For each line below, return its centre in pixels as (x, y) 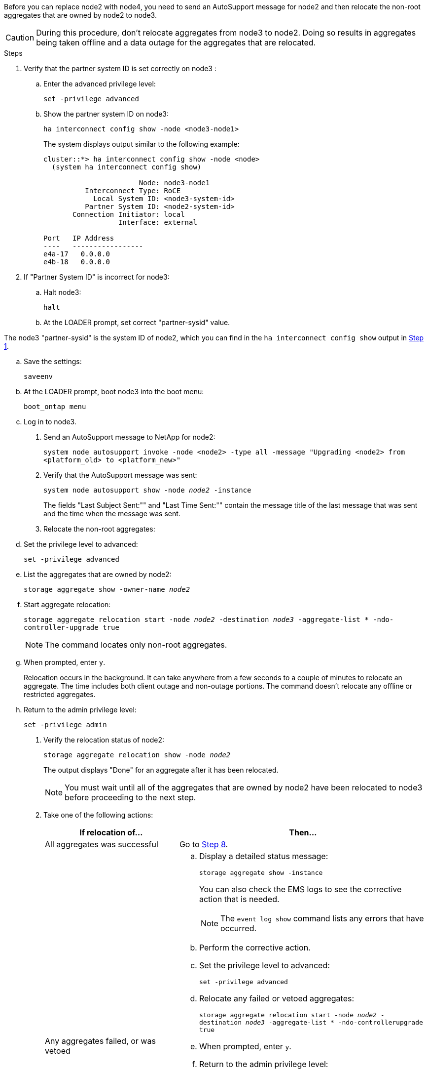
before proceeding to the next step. (130, 797)
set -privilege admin (65, 725)
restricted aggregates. (60, 694)
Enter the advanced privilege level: (100, 84)
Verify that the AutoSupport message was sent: (120, 475)
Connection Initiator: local (129, 214)
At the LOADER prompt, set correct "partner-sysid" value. (137, 322)
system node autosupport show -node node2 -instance (147, 490)
